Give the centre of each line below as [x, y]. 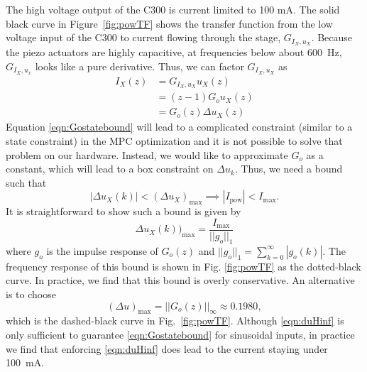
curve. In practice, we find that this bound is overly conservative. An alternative [180, 280]
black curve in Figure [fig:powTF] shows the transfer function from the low [169, 23]
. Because [332, 37]
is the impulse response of [102, 250]
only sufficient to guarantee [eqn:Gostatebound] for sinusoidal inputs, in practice [180, 335]
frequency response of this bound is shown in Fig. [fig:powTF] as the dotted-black [183, 266]
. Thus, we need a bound [289, 169]
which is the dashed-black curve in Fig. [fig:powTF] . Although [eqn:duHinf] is [175, 321]
